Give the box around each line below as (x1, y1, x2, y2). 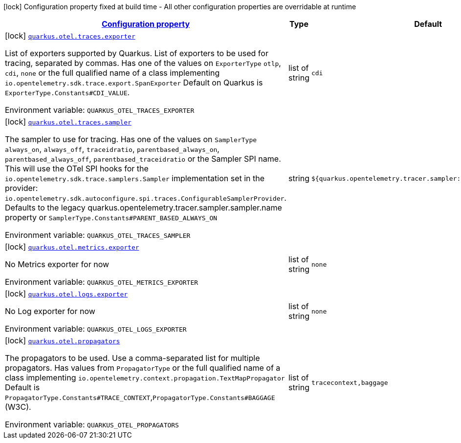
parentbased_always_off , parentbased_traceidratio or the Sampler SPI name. (5, 154, 281, 164)
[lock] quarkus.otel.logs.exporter (5, 289, 128, 298)
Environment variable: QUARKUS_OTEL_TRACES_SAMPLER (5, 230, 191, 240)
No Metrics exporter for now (5, 259, 110, 269)
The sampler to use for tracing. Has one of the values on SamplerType (5, 134, 257, 144)
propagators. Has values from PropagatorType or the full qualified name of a (5, 363, 281, 373)
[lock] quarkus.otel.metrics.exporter (5, 242, 139, 252)
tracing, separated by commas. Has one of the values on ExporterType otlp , (5, 58, 281, 68)
